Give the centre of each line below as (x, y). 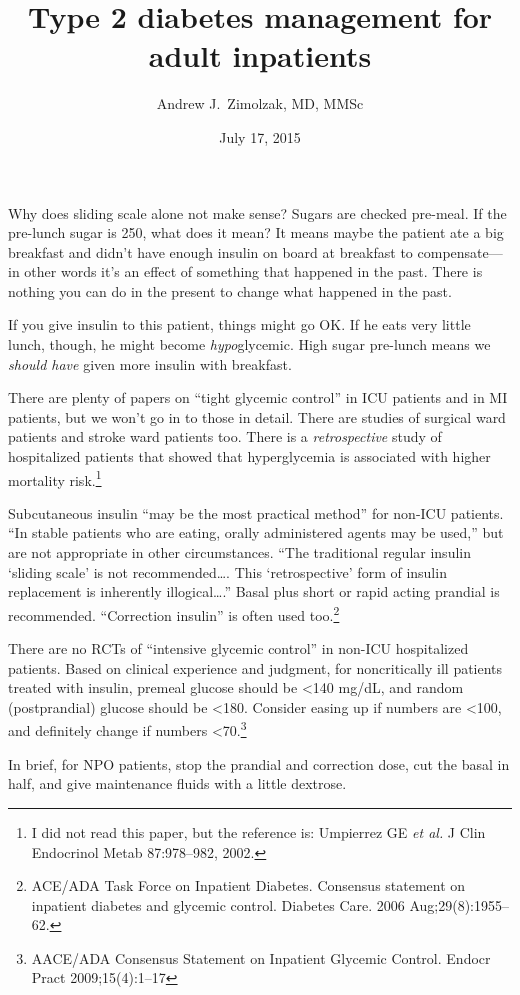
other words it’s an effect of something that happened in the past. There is (253, 271)
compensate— (460, 251)
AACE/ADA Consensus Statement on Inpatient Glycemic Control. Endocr (261, 957)
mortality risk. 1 (55, 478)
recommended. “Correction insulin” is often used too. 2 (174, 613)
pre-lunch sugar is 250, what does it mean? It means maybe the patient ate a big (256, 232)
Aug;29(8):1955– (459, 904)
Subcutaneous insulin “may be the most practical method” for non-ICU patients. (256, 512)
